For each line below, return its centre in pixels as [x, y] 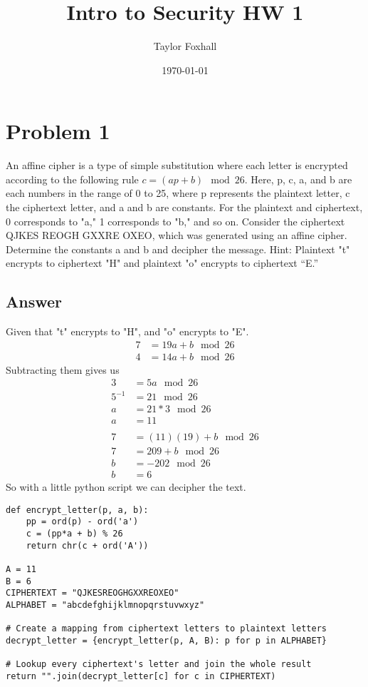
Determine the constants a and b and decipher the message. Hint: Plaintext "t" [178, 249]
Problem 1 [58, 131]
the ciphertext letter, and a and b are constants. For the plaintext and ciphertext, [184, 207]
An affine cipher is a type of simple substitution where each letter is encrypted [177, 165]
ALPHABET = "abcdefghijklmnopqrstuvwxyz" [105, 605]
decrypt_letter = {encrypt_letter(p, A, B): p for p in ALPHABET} [167, 641]
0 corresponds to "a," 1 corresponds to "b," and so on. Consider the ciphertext [175, 221]
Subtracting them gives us [63, 369]
